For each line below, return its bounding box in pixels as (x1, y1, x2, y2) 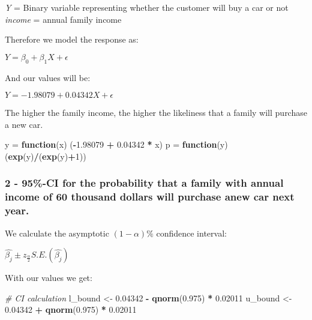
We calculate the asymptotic (5, 226, 109, 239)
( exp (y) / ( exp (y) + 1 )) (5, 149, 86, 162)
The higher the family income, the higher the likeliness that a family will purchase (5, 106, 307, 119)
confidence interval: (156, 226, 227, 239)
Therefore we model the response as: (5, 33, 139, 46)
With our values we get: (5, 271, 92, 284)
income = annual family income (5, 13, 122, 25)
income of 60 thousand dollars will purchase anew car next (5, 189, 295, 204)
